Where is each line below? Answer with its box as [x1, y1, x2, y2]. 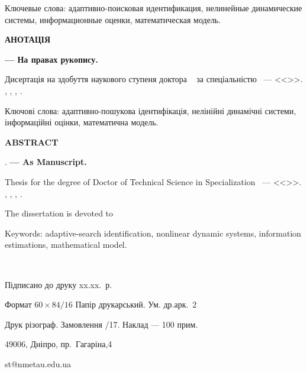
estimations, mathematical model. [5, 238, 127, 251]
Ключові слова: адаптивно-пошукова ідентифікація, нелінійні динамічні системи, [5, 104, 296, 117]
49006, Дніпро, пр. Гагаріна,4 [5, 338, 112, 350]
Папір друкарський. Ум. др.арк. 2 [75, 298, 197, 310]
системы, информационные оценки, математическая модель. [5, 13, 221, 25]
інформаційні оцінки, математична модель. [5, 116, 159, 128]
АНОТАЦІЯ [5, 33, 51, 46]
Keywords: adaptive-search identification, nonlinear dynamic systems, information [5, 227, 302, 239]
